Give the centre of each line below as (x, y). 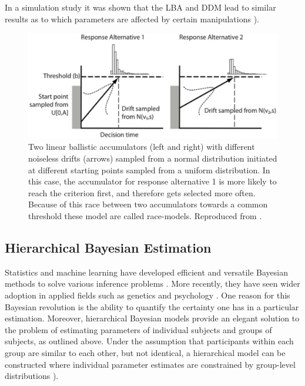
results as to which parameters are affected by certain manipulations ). (132, 19)
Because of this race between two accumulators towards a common (148, 204)
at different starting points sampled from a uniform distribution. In (149, 169)
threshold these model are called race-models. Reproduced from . (145, 216)
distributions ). (32, 376)
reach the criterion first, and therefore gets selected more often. (142, 192)
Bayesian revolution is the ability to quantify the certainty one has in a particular (152, 306)
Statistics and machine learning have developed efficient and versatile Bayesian (146, 272)
